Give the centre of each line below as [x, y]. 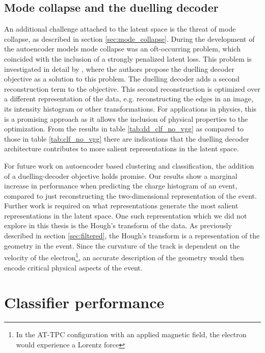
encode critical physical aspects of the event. [73, 267]
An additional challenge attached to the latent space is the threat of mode [120, 29]
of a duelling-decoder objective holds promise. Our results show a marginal [121, 175]
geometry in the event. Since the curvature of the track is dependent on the [122, 245]
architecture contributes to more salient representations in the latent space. [122, 148]
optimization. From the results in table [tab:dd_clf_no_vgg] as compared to [124, 129]
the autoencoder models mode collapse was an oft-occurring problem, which [122, 49]
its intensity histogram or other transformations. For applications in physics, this [130, 108]
